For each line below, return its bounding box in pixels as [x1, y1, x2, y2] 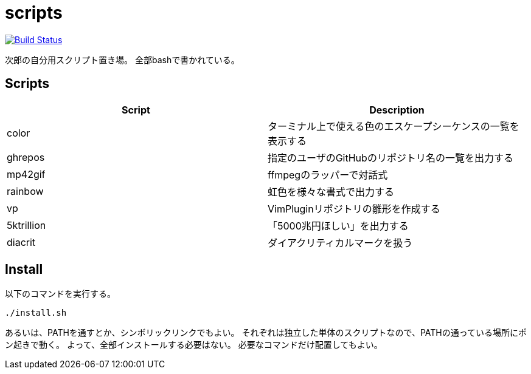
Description [369, 103, 425, 116]
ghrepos [7, 151, 45, 163]
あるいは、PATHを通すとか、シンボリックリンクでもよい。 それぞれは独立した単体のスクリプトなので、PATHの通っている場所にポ [5, 327, 527, 338]
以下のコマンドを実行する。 [5, 288, 116, 299]
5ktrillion [7, 219, 46, 231]
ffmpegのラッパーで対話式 [268, 168, 388, 181]
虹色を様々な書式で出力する [268, 185, 395, 198]
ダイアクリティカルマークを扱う [268, 236, 413, 249]
